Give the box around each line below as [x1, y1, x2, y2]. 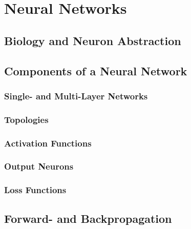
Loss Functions [4, 183, 67, 196]
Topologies [4, 113, 49, 126]
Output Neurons [4, 160, 74, 173]
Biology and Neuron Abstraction [4, 32, 181, 48]
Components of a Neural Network [4, 63, 187, 78]
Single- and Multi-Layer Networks [4, 89, 148, 102]
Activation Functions [4, 136, 92, 149]
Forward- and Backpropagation [4, 210, 172, 226]
